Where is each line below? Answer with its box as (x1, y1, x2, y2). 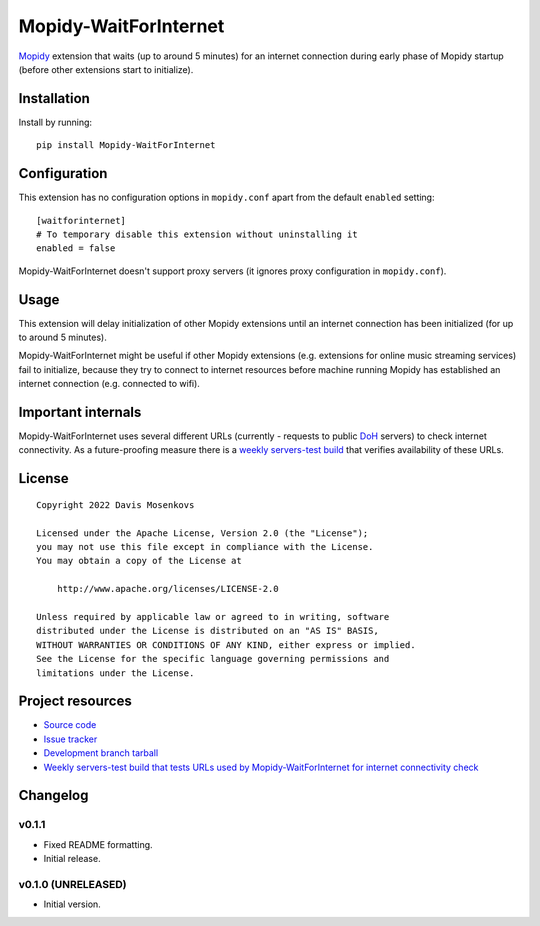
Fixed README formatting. (43, 838, 154, 850)
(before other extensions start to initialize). (18, 63, 194, 75)
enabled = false (36, 243, 116, 254)
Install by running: (18, 116, 93, 128)
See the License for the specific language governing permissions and (36, 653, 390, 665)
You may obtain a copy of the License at (36, 555, 242, 567)
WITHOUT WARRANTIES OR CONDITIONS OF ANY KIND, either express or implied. (36, 639, 416, 650)
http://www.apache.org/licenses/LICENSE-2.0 (56, 583, 279, 595)
